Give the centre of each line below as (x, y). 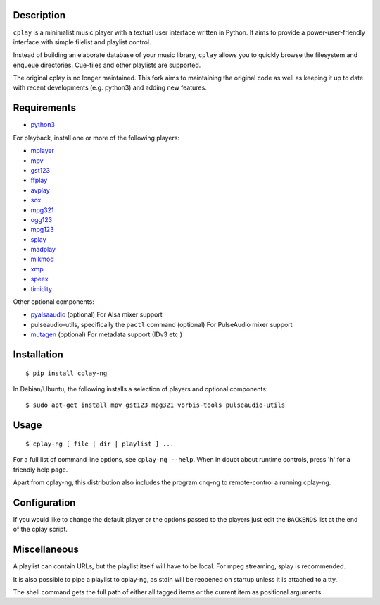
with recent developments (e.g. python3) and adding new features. (110, 87)
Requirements (45, 108)
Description (39, 15)
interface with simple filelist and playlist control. (82, 42)
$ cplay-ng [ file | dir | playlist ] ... (100, 444)
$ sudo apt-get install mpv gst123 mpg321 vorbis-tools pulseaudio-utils (156, 405)
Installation (38, 355)
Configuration (44, 502)
